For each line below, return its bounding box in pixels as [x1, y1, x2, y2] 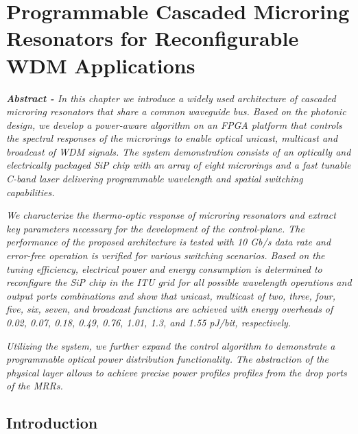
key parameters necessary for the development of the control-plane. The [6, 221, 305, 235]
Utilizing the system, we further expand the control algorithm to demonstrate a [6, 338, 335, 352]
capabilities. [6, 184, 55, 199]
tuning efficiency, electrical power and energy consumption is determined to [6, 261, 322, 276]
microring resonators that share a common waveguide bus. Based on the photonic [6, 104, 346, 119]
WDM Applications [6, 51, 195, 79]
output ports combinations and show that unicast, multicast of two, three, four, [6, 288, 336, 302]
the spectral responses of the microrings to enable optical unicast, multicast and [6, 131, 338, 145]
